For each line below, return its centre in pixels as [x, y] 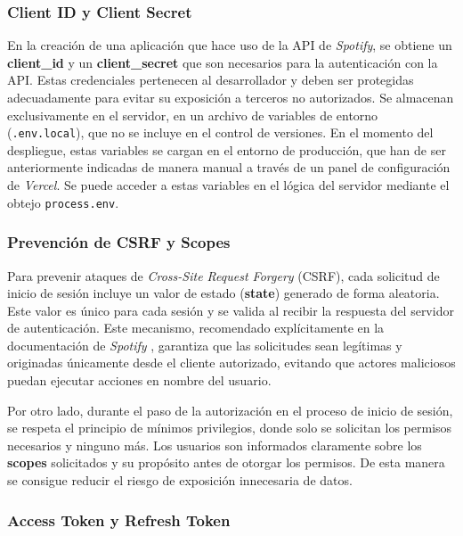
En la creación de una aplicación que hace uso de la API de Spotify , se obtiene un [230, 45]
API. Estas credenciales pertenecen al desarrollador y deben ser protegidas [211, 80]
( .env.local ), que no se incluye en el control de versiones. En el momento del [220, 132]
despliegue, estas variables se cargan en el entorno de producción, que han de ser [227, 149]
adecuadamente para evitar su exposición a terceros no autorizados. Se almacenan [231, 97]
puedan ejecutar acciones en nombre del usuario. [139, 380]
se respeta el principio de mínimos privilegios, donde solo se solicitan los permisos [230, 428]
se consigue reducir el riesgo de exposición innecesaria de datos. [180, 480]
